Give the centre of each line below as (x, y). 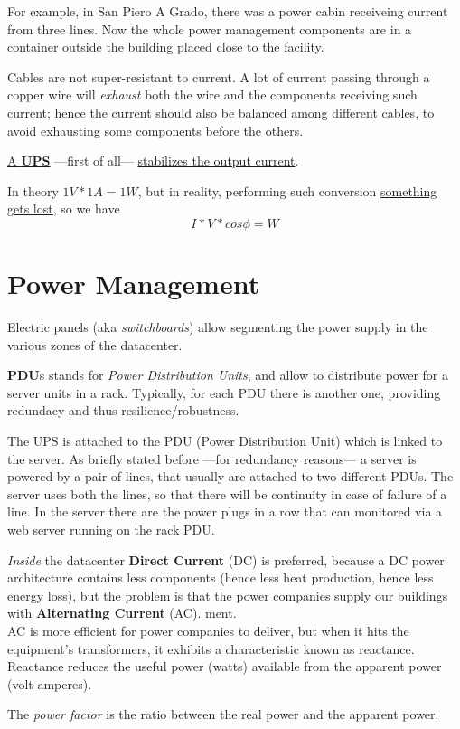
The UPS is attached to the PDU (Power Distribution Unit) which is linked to (225, 441)
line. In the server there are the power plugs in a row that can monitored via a (225, 511)
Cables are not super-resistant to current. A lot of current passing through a (219, 76)
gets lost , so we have (64, 208)
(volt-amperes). (50, 683)
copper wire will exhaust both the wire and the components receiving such (212, 95)
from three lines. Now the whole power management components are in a (210, 28)
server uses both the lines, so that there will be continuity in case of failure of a (227, 493)
